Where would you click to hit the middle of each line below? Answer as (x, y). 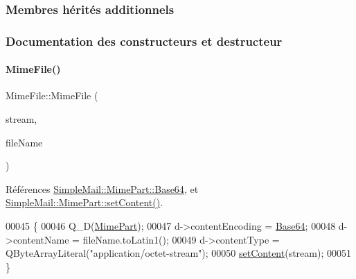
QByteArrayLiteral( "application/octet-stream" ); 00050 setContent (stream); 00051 (178, 253)
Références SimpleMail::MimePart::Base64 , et (102, 188)
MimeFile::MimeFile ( (52, 95)
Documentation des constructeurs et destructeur (144, 41)
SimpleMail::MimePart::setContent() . (84, 202)
